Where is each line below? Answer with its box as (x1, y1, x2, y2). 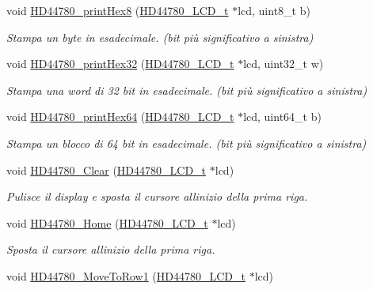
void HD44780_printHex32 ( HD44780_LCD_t (6, 55, 234, 72)
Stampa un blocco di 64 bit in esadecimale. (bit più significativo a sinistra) (6, 134, 367, 151)
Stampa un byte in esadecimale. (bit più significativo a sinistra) (6, 28, 314, 45)
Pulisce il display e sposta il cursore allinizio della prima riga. (6, 188, 308, 205)
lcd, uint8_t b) (238, 2, 310, 18)
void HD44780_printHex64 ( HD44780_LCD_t (6, 108, 234, 125)
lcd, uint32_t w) (243, 55, 324, 72)
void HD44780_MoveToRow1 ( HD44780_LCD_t (6, 267, 245, 284)
